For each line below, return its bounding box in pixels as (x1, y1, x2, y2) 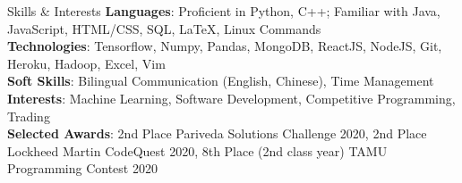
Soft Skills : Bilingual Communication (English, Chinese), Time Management (7, 71, 434, 90)
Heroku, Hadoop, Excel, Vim (7, 54, 166, 72)
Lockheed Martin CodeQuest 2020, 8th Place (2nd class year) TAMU (7, 141, 388, 160)
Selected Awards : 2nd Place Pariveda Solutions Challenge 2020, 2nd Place (7, 124, 427, 143)
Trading (7, 106, 50, 125)
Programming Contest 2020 (7, 159, 158, 178)
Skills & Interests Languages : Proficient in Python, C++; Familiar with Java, (7, 2, 441, 20)
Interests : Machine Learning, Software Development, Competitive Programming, (7, 88, 456, 107)
